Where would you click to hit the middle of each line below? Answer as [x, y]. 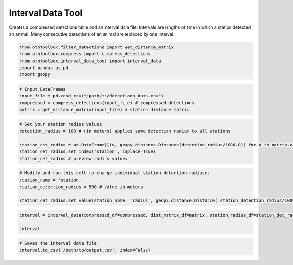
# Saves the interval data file [58, 243]
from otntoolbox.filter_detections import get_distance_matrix [97, 47]
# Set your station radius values [61, 124]
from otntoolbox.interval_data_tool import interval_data [90, 61]
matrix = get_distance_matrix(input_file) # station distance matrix [104, 110]
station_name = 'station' [50, 180]
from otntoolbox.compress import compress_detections [85, 54]
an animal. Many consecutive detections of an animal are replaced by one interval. [92, 34]
